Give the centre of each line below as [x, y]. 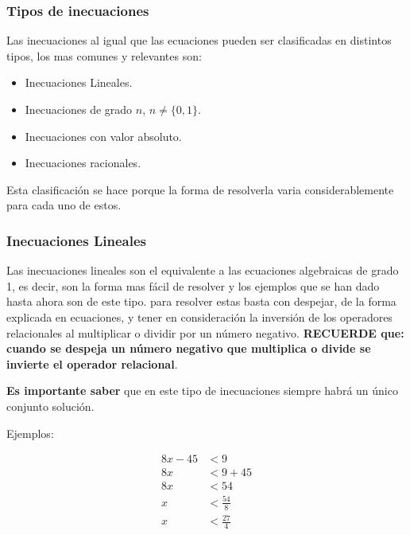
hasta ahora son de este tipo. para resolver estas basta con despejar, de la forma [201, 301]
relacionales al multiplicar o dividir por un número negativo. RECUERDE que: [205, 332]
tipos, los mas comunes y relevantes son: [104, 55]
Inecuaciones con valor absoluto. [103, 136]
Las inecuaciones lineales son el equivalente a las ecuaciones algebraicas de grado [203, 270]
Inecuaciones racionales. [83, 163]
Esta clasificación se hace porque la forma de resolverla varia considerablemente [200, 189]
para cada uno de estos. [64, 205]
